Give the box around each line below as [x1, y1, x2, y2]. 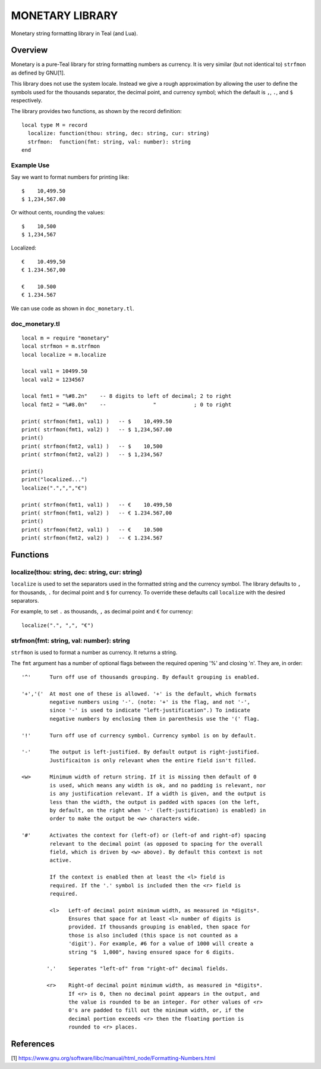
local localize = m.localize [21, 351, 106, 358]
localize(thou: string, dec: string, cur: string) [11, 568, 143, 576]
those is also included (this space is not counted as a [68, 932, 238, 939]
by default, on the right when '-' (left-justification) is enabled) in [49, 807, 266, 814]
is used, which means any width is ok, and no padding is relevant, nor [49, 782, 266, 788]
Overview [11, 45, 48, 55]
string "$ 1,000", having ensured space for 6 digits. [68, 949, 235, 955]
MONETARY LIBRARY [11, 9, 118, 22]
